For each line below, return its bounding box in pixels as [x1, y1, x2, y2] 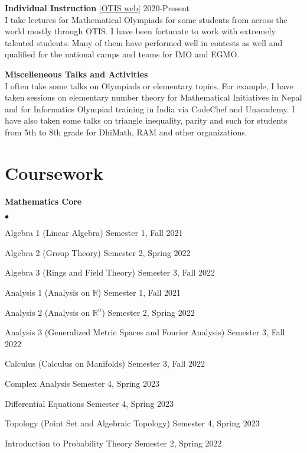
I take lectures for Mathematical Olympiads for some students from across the [5, 13, 288, 25]
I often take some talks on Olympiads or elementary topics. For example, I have [5, 79, 293, 92]
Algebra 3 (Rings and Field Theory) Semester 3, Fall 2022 [5, 266, 215, 279]
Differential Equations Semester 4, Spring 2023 [5, 397, 174, 409]
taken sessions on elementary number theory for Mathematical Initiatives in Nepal [5, 91, 302, 103]
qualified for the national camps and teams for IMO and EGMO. [5, 48, 240, 60]
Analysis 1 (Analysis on [5, 286, 90, 299]
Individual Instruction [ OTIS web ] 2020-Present [5, 2, 190, 14]
